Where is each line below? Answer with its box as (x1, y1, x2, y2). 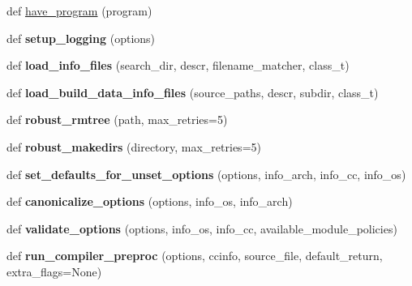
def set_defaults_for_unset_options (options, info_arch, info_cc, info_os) (6, 165, 406, 182)
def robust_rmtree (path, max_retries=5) (6, 111, 228, 128)
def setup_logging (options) (6, 29, 156, 46)
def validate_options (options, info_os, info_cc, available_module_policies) (6, 220, 397, 237)
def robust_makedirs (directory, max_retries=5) (6, 138, 261, 155)
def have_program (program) (6, 2, 152, 19)
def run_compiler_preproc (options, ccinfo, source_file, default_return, (6, 247, 383, 264)
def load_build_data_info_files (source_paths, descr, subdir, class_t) (6, 83, 379, 100)
